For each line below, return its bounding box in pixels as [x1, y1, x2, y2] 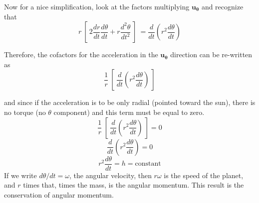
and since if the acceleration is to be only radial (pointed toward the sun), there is [4, 97, 256, 107]
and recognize [201, 1, 244, 11]
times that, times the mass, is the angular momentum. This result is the [23, 180, 244, 190]
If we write [4, 170, 37, 180]
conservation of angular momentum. [4, 189, 114, 200]
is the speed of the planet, [164, 170, 244, 180]
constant [135, 160, 161, 168]
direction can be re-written [170, 49, 253, 60]
